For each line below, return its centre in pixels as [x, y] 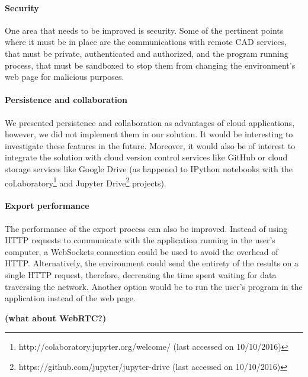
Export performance [47, 206]
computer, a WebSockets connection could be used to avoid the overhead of [142, 251]
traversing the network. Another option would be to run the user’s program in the [154, 286]
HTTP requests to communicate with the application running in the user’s [140, 240]
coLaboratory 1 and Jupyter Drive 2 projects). [86, 182]
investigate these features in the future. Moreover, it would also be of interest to [150, 145]
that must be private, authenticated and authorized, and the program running [147, 53]
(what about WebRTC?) [56, 318]
